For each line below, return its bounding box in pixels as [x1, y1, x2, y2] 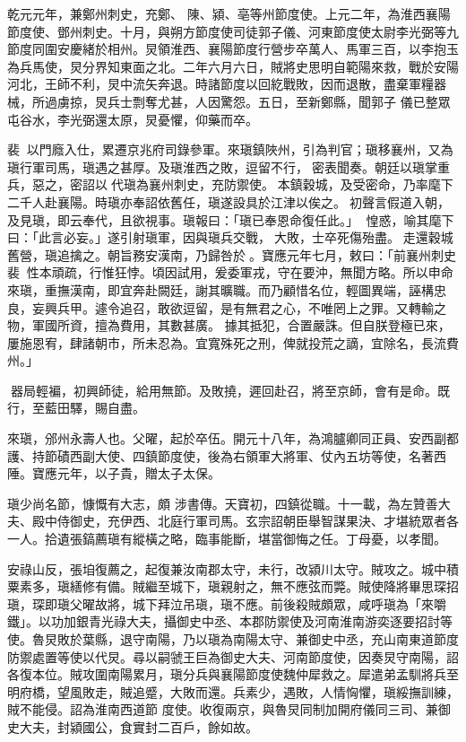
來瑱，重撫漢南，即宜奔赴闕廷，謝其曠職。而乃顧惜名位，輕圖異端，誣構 [7, 280, 434, 299]
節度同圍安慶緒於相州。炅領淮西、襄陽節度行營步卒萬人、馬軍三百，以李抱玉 [7, 39, 459, 58]
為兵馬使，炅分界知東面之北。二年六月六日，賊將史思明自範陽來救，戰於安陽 [7, 57, 459, 75]
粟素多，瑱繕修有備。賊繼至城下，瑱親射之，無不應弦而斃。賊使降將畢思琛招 [7, 577, 459, 596]
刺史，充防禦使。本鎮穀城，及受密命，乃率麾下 [173, 175, 453, 194]
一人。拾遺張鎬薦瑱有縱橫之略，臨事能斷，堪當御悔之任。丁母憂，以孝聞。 [7, 529, 446, 548]
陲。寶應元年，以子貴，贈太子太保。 [7, 464, 220, 483]
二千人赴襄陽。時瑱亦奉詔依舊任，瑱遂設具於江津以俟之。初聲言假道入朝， [7, 192, 450, 211]
